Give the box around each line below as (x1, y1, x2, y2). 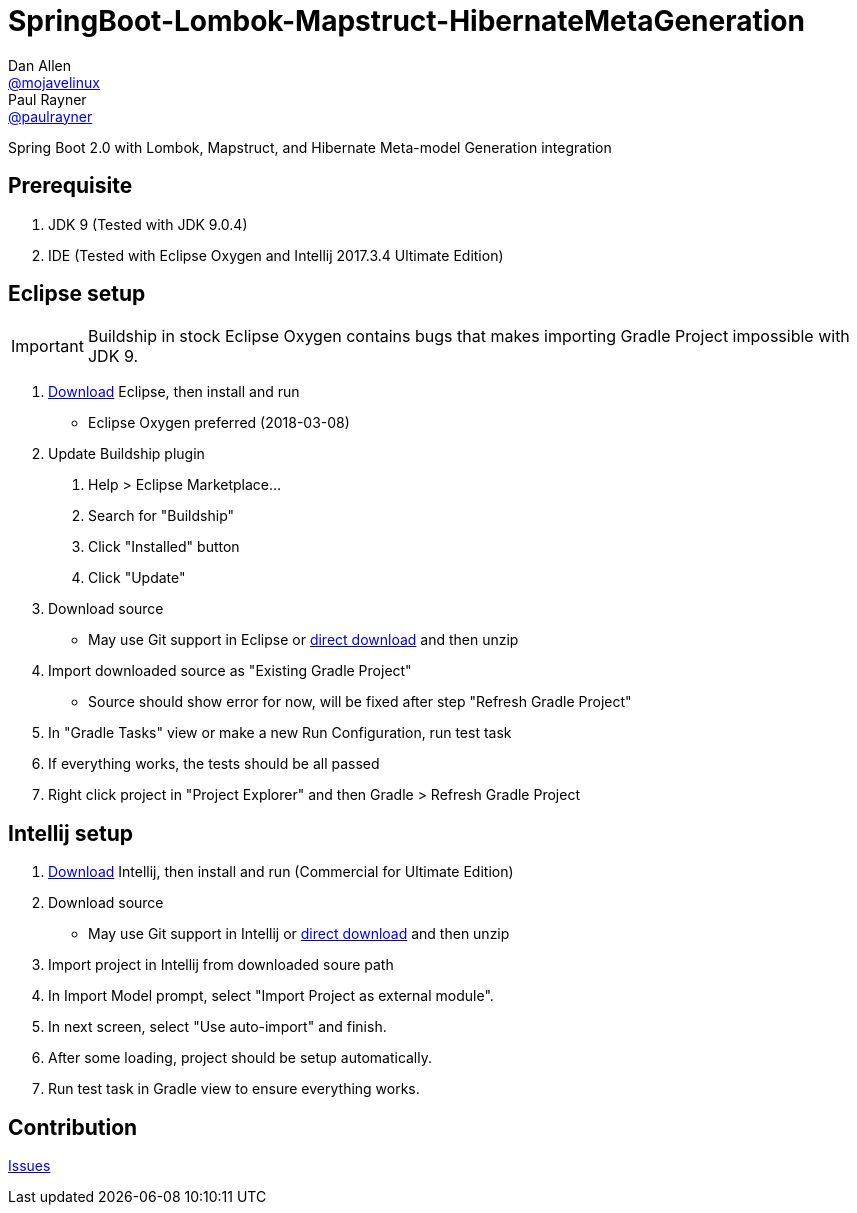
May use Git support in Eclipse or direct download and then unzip (88, 631, 519, 649)
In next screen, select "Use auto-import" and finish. (48, 1018, 387, 1036)
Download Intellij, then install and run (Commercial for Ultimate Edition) (48, 863, 514, 881)
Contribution (8, 1114, 138, 1140)
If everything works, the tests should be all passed (48, 755, 380, 773)
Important (11, 336, 84, 357)
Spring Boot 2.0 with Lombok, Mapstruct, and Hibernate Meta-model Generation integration (8, 138, 612, 156)
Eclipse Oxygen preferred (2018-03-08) (88, 414, 350, 432)
